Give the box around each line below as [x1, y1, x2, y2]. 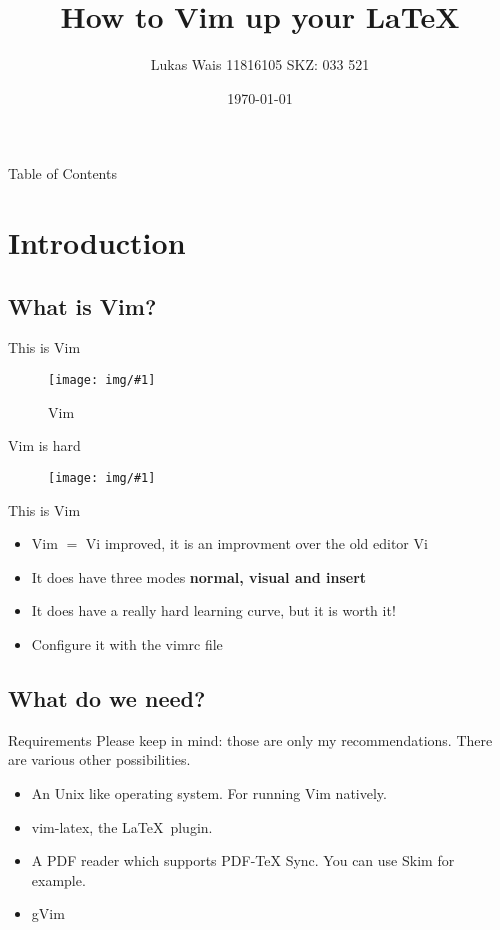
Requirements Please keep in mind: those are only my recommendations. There [8, 729, 493, 750]
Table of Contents [8, 163, 117, 184]
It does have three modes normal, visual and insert [31, 566, 367, 587]
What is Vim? [8, 290, 157, 321]
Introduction [8, 222, 186, 263]
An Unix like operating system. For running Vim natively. [31, 782, 387, 803]
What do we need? [8, 682, 206, 713]
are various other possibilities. [8, 749, 191, 770]
